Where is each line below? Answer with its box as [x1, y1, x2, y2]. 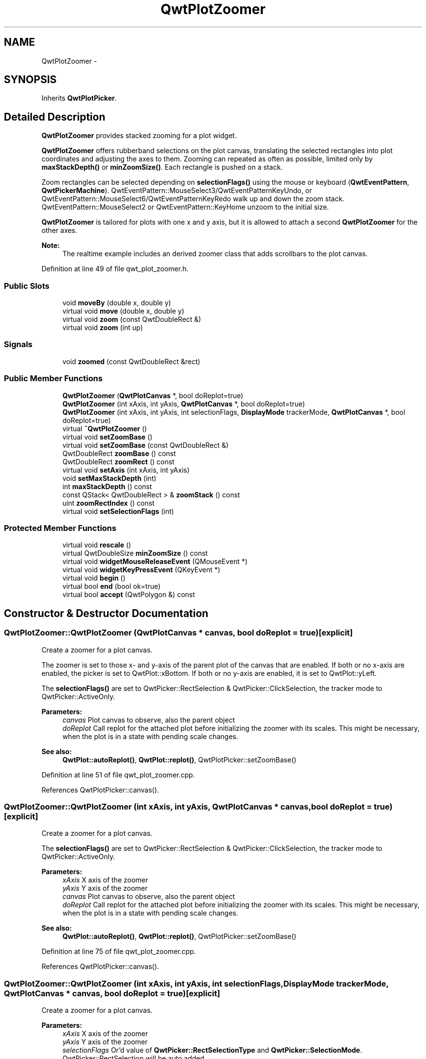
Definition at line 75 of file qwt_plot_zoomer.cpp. [41, 947, 196, 956]
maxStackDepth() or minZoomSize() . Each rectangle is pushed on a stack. [41, 163, 283, 172]
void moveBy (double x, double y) [62, 299, 171, 307]
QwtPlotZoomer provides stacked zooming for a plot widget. [41, 131, 237, 140]
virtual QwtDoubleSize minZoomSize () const [62, 549, 208, 558]
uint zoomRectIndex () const [62, 498, 155, 507]
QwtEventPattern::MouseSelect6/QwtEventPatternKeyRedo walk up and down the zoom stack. [41, 194, 345, 203]
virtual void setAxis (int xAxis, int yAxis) [62, 465, 190, 474]
